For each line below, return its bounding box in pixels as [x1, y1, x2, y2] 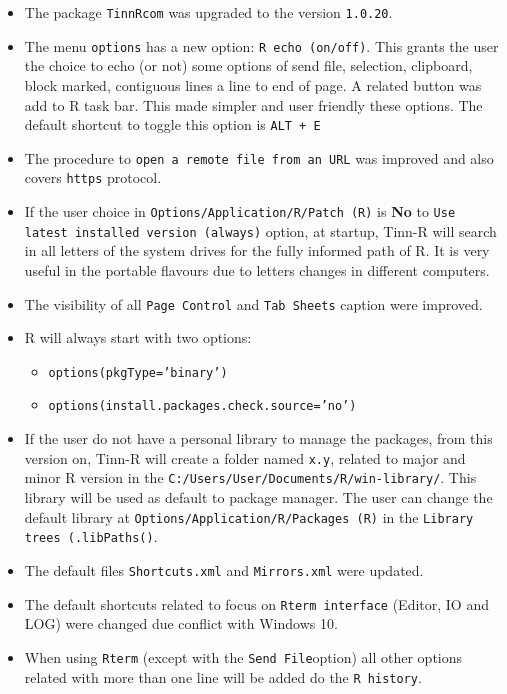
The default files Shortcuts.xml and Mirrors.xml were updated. [24, 559, 424, 580]
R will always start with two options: [24, 327, 252, 348]
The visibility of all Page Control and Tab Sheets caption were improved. [24, 293, 483, 314]
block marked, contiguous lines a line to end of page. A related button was [24, 74, 482, 95]
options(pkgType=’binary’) [48, 365, 228, 380]
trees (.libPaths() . [24, 526, 158, 547]
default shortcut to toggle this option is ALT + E [24, 114, 321, 135]
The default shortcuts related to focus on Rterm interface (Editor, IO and [24, 593, 489, 614]
